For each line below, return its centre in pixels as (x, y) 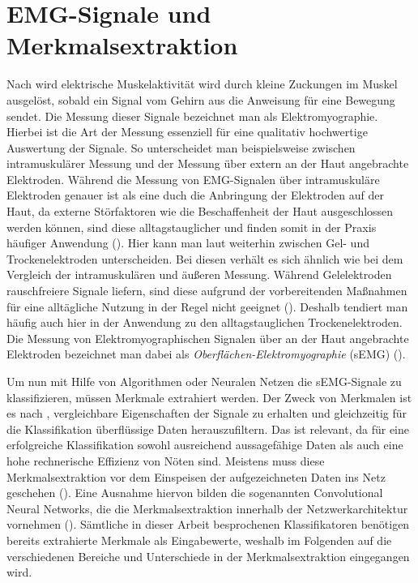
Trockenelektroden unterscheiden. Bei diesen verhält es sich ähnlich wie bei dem (205, 258)
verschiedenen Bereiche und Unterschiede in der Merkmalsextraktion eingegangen (208, 556)
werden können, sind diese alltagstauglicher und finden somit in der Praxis (192, 227)
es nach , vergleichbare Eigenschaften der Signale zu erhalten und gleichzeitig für (207, 413)
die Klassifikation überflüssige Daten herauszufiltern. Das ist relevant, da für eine (208, 429)
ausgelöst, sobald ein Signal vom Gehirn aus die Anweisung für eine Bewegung (201, 99)
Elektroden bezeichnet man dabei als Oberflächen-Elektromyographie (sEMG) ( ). (206, 354)
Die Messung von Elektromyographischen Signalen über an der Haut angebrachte (208, 338)
